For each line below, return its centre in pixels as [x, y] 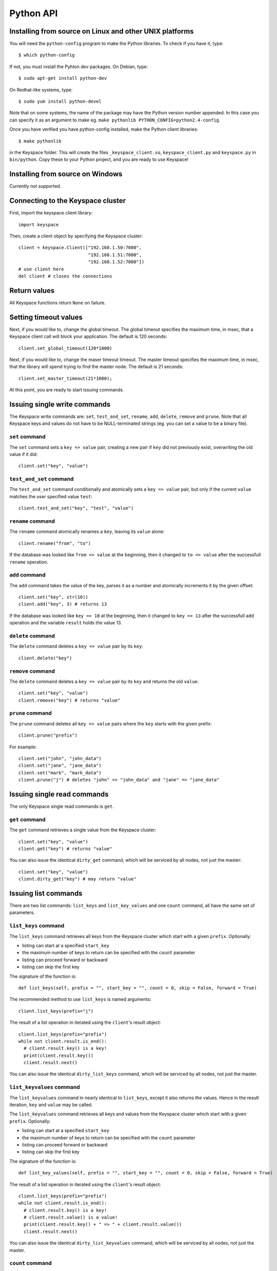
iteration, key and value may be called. [51, 1104]
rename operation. [29, 562]
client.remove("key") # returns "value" [69, 700]
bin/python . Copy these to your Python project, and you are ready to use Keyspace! [99, 160]
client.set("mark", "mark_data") [60, 773]
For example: [23, 747]
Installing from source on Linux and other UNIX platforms [102, 31]
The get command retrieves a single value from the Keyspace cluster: [83, 830]
